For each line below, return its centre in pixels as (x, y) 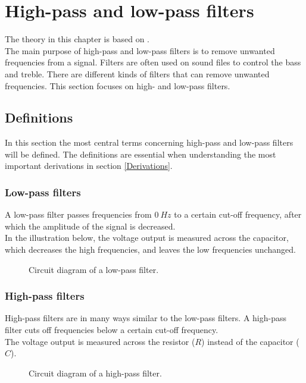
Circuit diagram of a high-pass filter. (95, 373)
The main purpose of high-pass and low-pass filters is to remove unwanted (140, 50)
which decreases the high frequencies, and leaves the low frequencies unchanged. (150, 249)
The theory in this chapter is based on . (77, 39)
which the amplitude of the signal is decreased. (90, 226)
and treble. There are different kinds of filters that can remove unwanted (137, 73)
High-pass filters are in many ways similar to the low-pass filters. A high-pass (146, 318)
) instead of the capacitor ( (250, 341)
